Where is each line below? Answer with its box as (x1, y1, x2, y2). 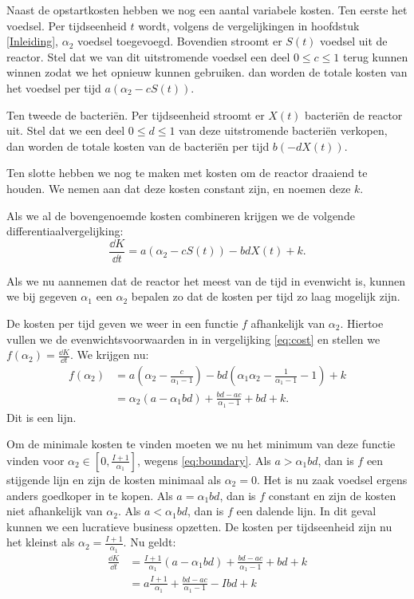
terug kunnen (342, 48, 408, 65)
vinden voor (6, 451, 65, 468)
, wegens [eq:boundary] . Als (136, 451, 271, 468)
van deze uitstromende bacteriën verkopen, (179, 122, 388, 139)
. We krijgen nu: (69, 346, 149, 363)
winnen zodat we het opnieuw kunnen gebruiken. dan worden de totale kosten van (6, 64, 408, 81)
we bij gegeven (6, 288, 77, 305)
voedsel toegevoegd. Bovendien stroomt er (77, 33, 282, 49)
